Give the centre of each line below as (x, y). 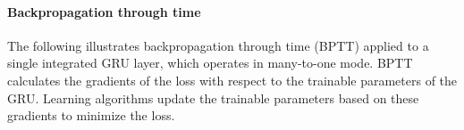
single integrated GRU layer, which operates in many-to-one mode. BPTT (210, 63)
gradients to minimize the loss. (91, 115)
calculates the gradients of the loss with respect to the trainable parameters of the (232, 80)
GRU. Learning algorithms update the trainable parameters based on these (213, 97)
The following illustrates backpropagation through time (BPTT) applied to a (218, 45)
